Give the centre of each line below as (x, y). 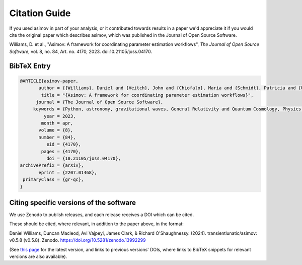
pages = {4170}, (61, 151)
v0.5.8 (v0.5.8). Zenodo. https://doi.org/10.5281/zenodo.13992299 (78, 240)
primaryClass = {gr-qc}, (53, 180)
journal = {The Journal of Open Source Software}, (100, 102)
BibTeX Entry (30, 66)
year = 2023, (60, 116)
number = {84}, (57, 137)
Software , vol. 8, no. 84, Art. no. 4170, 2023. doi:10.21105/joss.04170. (81, 51)
